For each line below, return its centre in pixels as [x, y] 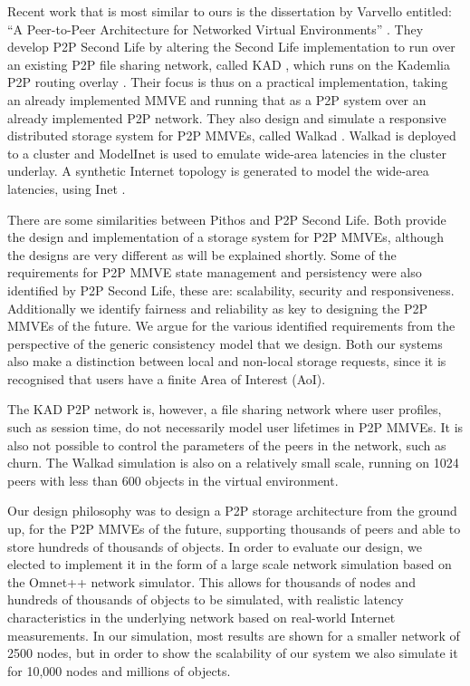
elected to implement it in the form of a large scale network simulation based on [230, 564]
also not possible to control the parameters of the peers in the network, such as [227, 444]
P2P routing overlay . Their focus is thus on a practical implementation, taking [228, 82]
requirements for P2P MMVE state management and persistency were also [215, 272]
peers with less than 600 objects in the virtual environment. [173, 480]
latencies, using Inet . [67, 188]
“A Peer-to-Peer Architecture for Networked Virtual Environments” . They [216, 29]
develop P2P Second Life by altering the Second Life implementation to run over [231, 47]
